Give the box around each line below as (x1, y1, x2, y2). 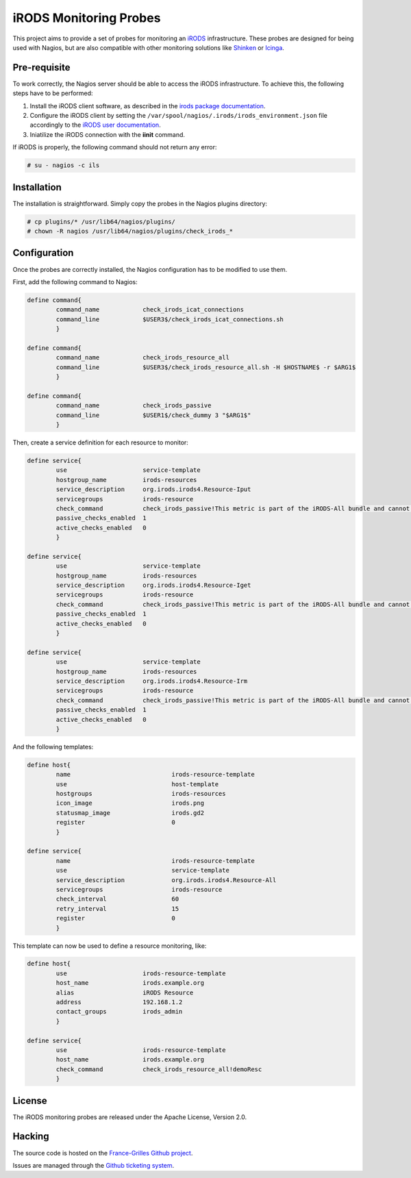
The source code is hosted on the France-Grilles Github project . (12, 1149, 193, 1157)
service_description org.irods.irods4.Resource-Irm (55, 677, 248, 685)
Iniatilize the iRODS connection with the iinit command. (29, 130, 185, 138)
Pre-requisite (12, 62, 71, 73)
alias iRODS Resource (55, 988, 194, 997)
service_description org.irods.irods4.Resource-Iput (55, 486, 251, 493)
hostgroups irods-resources (55, 790, 226, 798)
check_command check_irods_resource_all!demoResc (55, 1065, 262, 1073)
